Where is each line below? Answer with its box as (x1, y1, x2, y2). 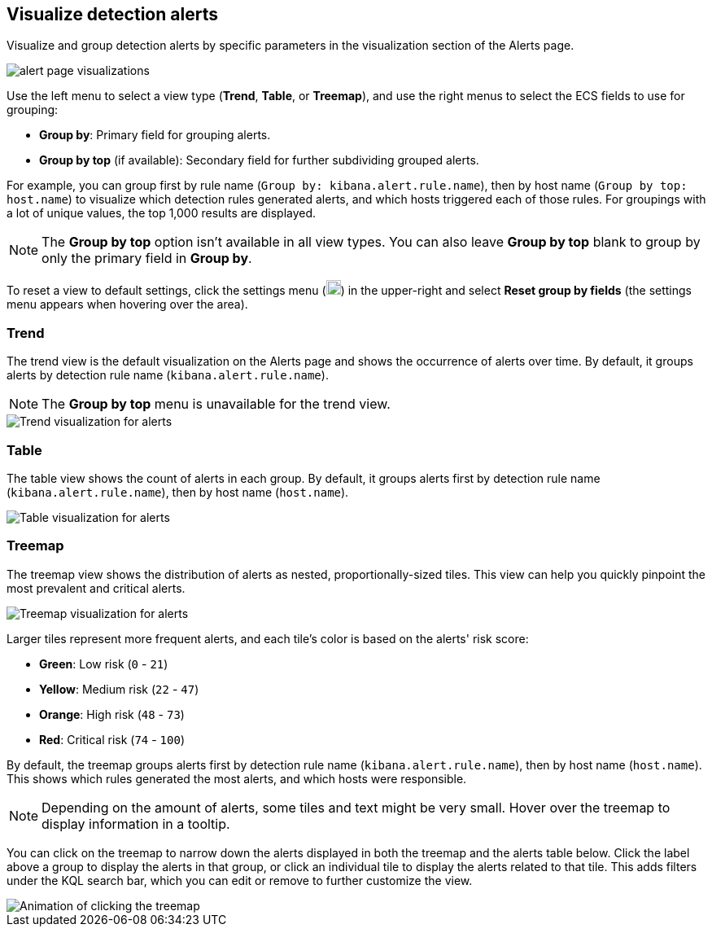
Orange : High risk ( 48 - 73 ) (39, 707, 185, 721)
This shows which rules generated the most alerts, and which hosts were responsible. (7, 771, 467, 786)
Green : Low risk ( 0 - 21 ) (39, 656, 168, 671)
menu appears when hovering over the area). (7, 297, 248, 312)
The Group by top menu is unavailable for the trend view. (41, 396, 391, 413)
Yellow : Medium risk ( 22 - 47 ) (39, 681, 199, 696)
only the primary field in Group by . (41, 250, 252, 267)
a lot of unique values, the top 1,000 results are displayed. (7, 206, 317, 221)
